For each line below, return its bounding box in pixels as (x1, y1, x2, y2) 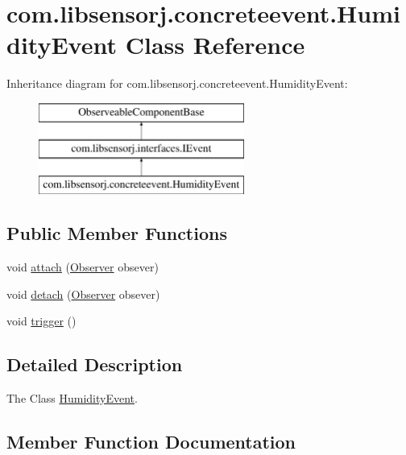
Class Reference (125, 28, 305, 61)
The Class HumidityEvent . (6, 390, 138, 407)
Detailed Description (6, 352, 183, 377)
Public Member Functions (6, 221, 227, 246)
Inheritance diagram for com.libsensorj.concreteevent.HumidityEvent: (6, 75, 348, 92)
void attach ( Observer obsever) (6, 259, 159, 275)
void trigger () (6, 312, 77, 329)
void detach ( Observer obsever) (6, 285, 160, 302)
